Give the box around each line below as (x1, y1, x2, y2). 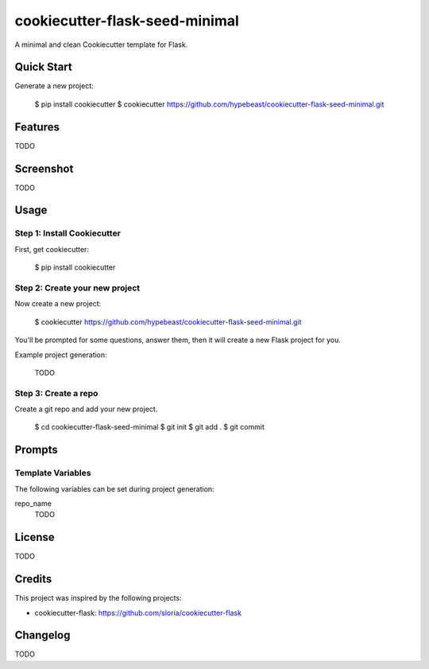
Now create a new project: (14, 299, 102, 309)
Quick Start (14, 60, 72, 74)
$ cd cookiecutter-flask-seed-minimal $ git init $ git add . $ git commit (34, 422, 265, 432)
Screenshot (14, 161, 74, 175)
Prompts (14, 443, 59, 457)
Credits (14, 573, 52, 586)
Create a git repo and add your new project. (14, 404, 158, 414)
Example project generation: (14, 350, 107, 360)
